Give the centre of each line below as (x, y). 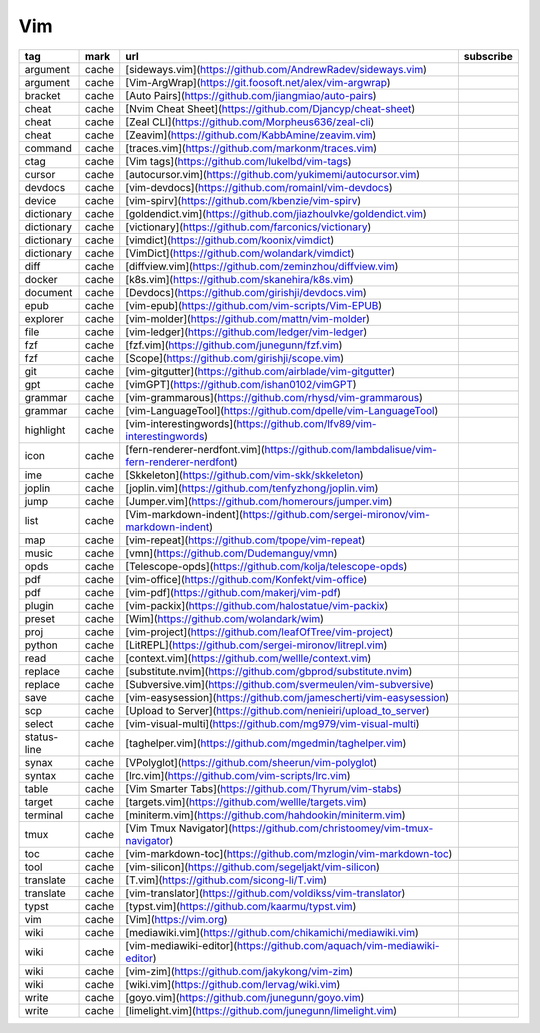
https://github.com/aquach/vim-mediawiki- (338, 945)
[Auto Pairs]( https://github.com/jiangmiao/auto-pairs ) (251, 95)
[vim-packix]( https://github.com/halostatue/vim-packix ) (257, 605)
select (39, 723)
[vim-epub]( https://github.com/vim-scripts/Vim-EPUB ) (254, 305)
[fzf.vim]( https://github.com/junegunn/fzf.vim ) (234, 345)
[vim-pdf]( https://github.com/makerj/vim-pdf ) (233, 592)
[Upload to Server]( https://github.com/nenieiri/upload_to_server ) (277, 710)
